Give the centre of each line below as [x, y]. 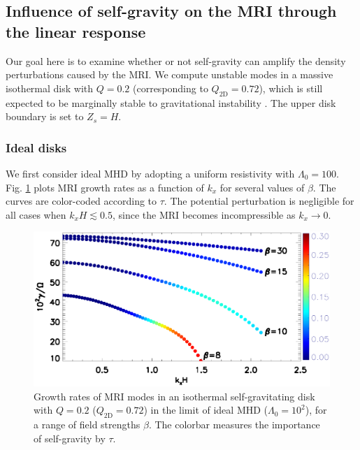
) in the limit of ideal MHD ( [206, 410]
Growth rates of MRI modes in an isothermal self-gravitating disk [174, 396]
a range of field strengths [87, 424]
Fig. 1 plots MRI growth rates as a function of [105, 187]
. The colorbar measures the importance [234, 424]
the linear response [76, 31]
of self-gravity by [70, 438]
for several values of [262, 187]
